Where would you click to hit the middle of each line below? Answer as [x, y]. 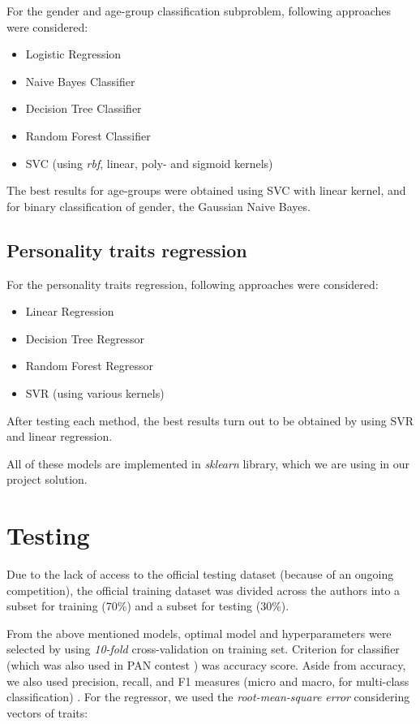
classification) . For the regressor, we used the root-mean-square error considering [208, 697]
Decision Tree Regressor [85, 338]
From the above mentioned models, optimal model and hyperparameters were [199, 633]
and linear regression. [60, 436]
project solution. [47, 479]
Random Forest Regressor [90, 366]
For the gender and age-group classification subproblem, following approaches [199, 11]
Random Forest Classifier [88, 135]
